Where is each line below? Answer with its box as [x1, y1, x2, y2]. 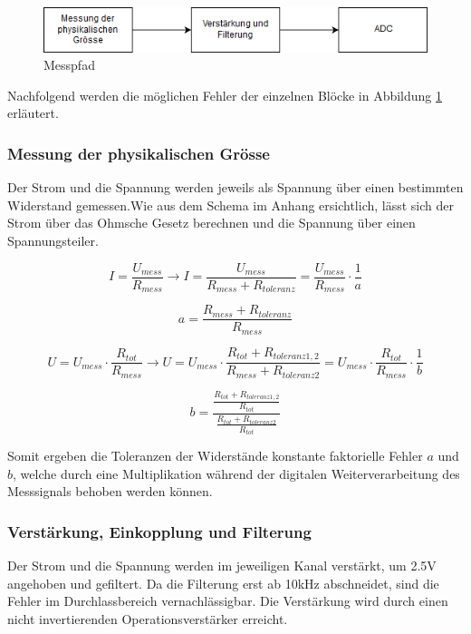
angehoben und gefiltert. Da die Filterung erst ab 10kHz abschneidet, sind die [7, 573, 439, 592]
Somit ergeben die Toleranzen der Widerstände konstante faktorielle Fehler [7, 446, 423, 465]
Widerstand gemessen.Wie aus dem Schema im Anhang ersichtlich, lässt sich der [7, 195, 455, 214]
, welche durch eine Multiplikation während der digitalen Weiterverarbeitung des [13, 463, 460, 483]
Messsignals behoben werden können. [7, 482, 213, 501]
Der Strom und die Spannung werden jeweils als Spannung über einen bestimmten [7, 178, 464, 197]
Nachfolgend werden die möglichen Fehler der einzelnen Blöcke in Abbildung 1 [7, 85, 443, 104]
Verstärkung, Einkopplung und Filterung [7, 521, 312, 542]
